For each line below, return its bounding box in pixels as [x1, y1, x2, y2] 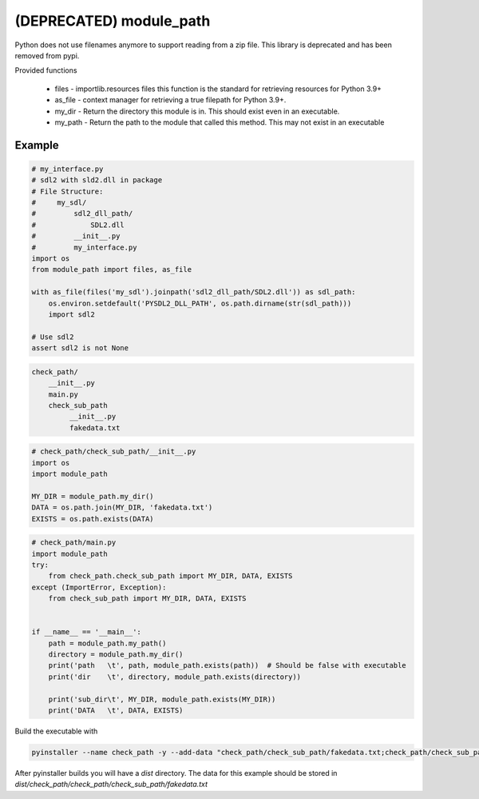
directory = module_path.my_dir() [48, 650, 184, 659]
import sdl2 [48, 310, 96, 319]
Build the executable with [14, 726, 98, 736]
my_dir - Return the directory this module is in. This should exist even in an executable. [54, 106, 340, 116]
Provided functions [14, 66, 77, 75]
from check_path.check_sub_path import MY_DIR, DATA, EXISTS [48, 572, 293, 581]
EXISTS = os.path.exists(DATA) [31, 514, 155, 523]
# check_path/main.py [31, 538, 117, 547]
